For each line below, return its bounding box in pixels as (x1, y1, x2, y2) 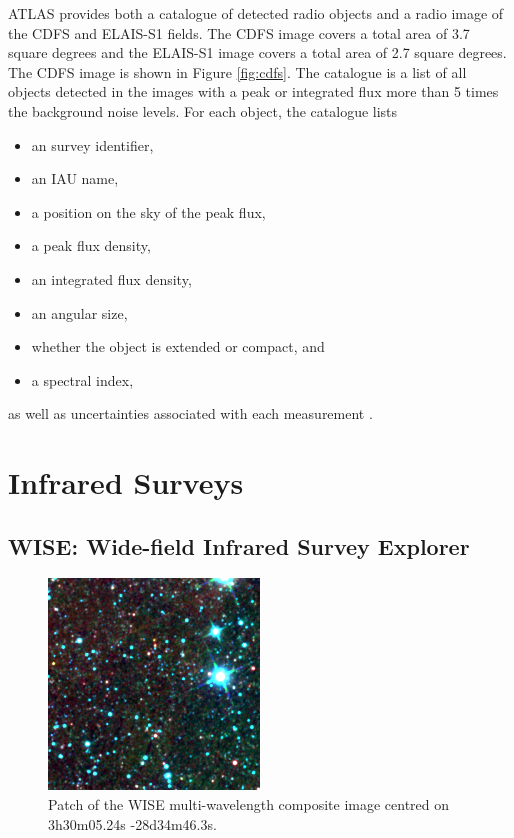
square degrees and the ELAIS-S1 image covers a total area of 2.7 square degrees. (8, 42, 507, 63)
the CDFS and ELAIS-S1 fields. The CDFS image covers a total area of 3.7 (8, 22, 470, 43)
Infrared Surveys (8, 462, 244, 503)
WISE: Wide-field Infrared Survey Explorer (8, 530, 470, 561)
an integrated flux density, (31, 268, 192, 289)
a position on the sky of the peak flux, (31, 201, 266, 222)
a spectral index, (31, 369, 134, 390)
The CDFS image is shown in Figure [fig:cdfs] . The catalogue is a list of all (8, 61, 467, 82)
